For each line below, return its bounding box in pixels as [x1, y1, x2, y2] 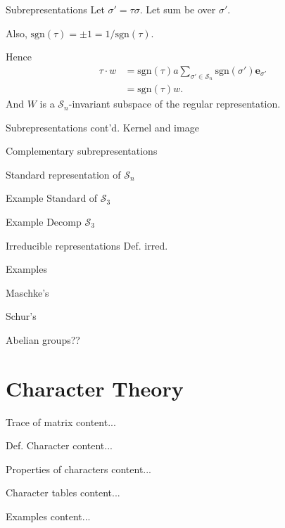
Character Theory [6, 373, 184, 402]
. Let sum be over [139, 2, 216, 16]
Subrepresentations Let [6, 2, 105, 16]
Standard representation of [6, 167, 121, 181]
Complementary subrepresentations [6, 143, 158, 158]
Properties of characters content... [6, 461, 152, 476]
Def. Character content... [6, 438, 113, 453]
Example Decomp [6, 214, 82, 229]
